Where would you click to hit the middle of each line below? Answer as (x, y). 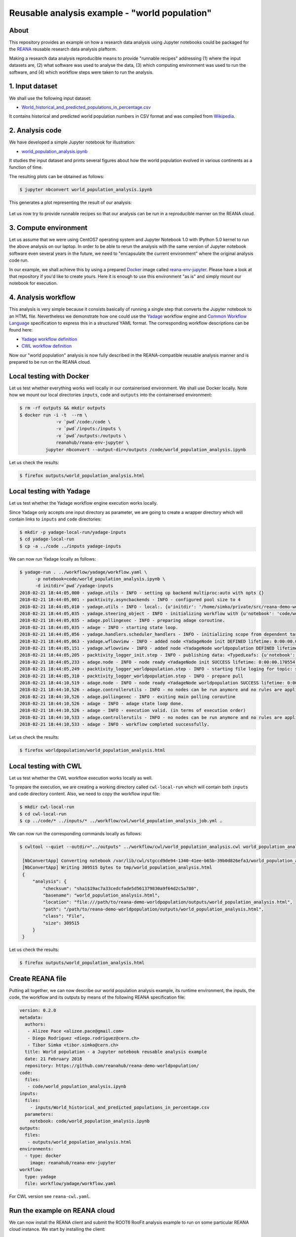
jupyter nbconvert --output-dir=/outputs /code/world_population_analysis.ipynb (146, 450)
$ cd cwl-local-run (43, 814)
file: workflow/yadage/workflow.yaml (70, 1183)
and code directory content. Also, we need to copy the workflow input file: (85, 794)
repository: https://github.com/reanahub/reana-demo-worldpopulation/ (112, 1066)
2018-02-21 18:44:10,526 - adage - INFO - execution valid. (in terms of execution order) (133, 711)
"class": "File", (64, 916)
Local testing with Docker (49, 376)
